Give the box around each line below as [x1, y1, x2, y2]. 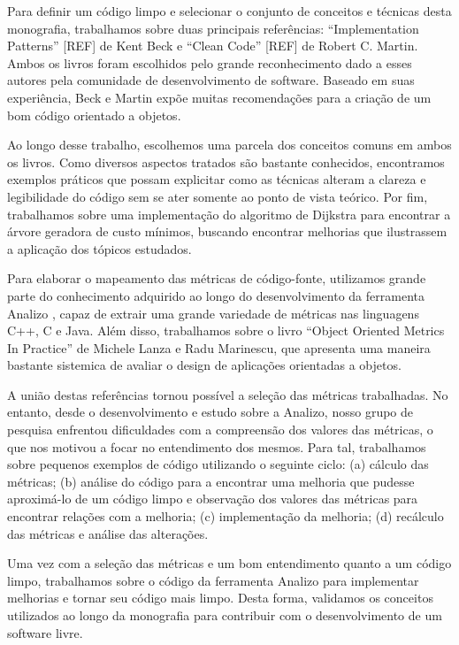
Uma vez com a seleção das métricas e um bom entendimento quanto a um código [7, 554, 452, 572]
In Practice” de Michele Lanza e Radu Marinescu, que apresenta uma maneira [7, 338, 431, 357]
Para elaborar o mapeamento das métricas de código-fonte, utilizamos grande [7, 269, 426, 288]
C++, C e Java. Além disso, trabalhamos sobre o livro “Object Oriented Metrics [7, 321, 445, 340]
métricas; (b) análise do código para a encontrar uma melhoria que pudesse [7, 472, 415, 490]
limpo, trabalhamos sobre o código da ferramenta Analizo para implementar [7, 571, 419, 589]
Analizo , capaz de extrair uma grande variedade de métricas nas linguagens [7, 303, 419, 322]
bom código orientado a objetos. [7, 105, 181, 124]
